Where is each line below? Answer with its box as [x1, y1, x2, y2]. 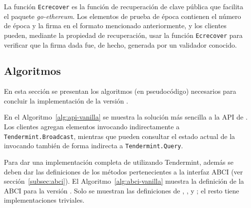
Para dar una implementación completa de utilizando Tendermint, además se [4, 156, 234, 167]
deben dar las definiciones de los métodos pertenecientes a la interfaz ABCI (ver [4, 166, 243, 176]
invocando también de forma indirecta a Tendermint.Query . [4, 140, 183, 151]
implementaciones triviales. [4, 195, 85, 205]
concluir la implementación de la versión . [4, 95, 128, 105]
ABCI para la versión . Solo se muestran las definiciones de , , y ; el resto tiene [4, 185, 239, 195]
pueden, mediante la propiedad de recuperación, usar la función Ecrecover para [4, 30, 243, 40]
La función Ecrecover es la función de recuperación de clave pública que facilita [4, 1, 244, 11]
